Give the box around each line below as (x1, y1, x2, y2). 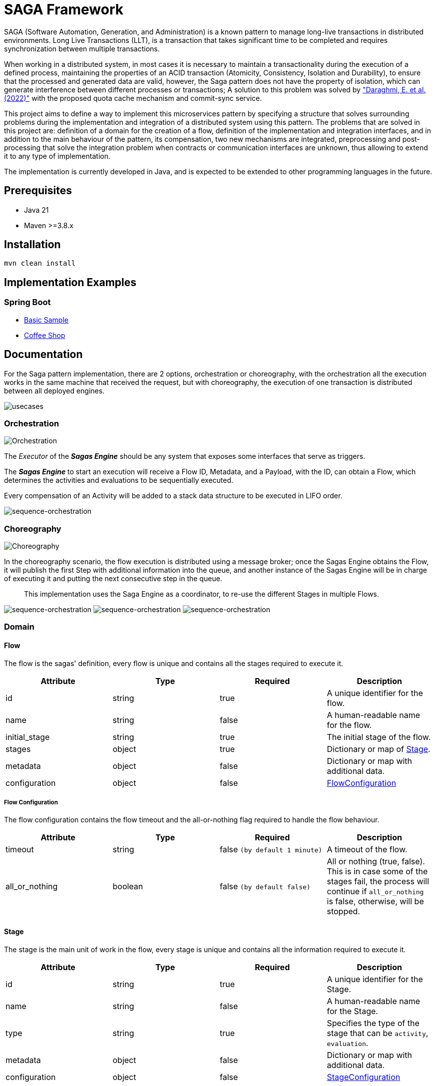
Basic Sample (24, 315, 68, 324)
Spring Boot (4, 297, 51, 308)
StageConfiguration (327, 1072, 401, 1082)
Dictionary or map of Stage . (327, 743, 431, 754)
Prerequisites (4, 184, 72, 197)
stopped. (327, 906, 360, 917)
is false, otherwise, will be (327, 896, 424, 907)
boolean (112, 881, 143, 892)
